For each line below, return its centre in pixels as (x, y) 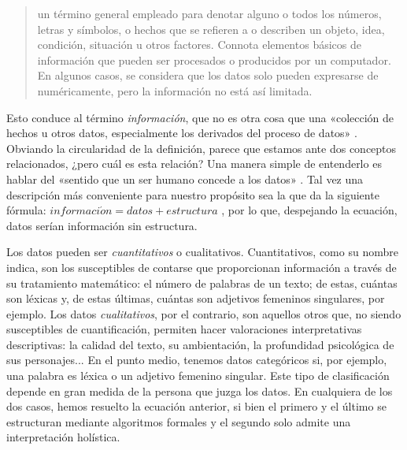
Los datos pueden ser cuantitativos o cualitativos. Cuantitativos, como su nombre (202, 252)
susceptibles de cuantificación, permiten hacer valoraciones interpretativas (184, 329)
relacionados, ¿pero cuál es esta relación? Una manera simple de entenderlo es (194, 164)
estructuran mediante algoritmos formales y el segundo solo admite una (179, 421)
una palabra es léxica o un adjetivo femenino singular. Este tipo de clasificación (198, 376)
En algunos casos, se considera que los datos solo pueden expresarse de (208, 75)
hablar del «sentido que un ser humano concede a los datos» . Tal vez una (185, 179)
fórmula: (26, 210)
